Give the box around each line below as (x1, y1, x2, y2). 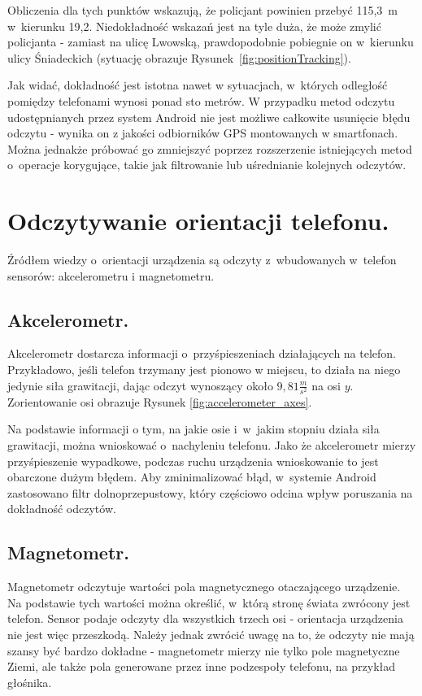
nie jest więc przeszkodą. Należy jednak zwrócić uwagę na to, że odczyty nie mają (7, 625, 415, 642)
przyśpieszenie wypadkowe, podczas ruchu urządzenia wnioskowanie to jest (7, 452, 379, 469)
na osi (311, 376, 342, 394)
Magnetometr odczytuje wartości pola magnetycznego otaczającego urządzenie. (7, 578, 401, 595)
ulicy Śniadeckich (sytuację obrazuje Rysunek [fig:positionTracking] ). (7, 49, 351, 66)
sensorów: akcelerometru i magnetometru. (7, 267, 215, 284)
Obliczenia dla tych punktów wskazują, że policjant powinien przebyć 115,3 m (7, 2, 398, 18)
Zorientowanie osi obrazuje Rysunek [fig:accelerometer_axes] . (7, 393, 312, 410)
